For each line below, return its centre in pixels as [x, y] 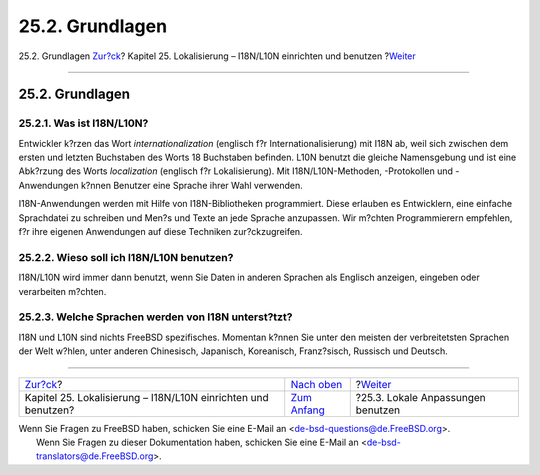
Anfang [307, 410]
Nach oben [316, 384]
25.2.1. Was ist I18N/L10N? [83, 123]
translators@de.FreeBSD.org [95, 456]
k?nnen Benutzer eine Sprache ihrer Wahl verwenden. [192, 185]
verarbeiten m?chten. [62, 291]
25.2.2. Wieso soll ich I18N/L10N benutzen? [126, 257]
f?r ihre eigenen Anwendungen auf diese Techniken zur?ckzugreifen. [161, 232]
